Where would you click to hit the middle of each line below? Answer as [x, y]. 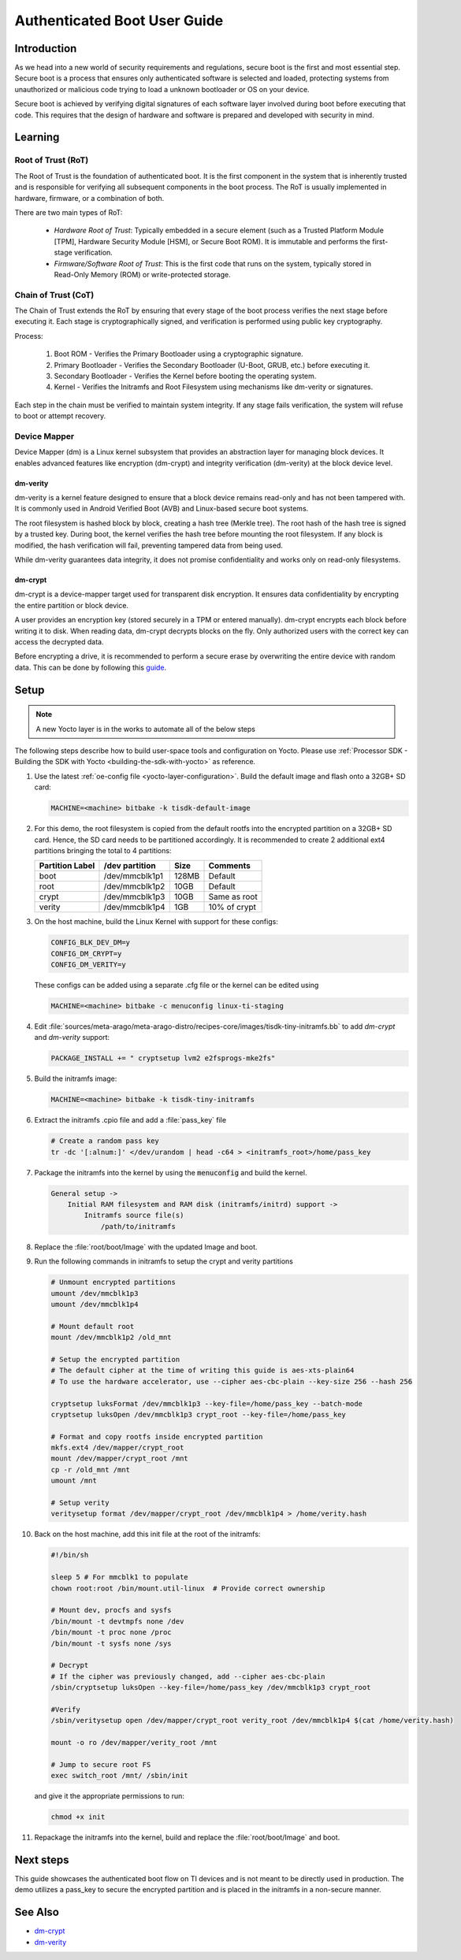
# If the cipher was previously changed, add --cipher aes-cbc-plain [188, 1676]
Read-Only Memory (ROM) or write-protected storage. [143, 274]
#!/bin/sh [70, 1555]
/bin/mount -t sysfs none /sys [112, 1643]
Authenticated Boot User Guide [119, 20]
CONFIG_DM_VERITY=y [88, 965]
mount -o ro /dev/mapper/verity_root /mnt [134, 1743]
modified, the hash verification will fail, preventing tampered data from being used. [149, 545]
